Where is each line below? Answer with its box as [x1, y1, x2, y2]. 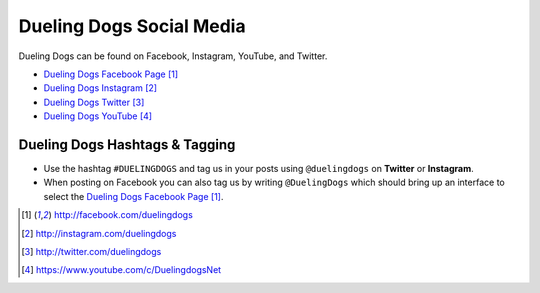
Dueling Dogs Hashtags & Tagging [18, 136, 236, 153]
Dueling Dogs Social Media [18, 15, 246, 37]
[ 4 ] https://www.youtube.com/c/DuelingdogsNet [21, 264, 222, 276]
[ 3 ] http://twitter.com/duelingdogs [21, 245, 162, 257]
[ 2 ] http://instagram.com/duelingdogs [21, 227, 177, 239]
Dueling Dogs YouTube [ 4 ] [43, 110, 153, 122]
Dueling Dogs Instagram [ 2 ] [43, 82, 158, 94]
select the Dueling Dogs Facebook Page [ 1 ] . [43, 190, 224, 202]
